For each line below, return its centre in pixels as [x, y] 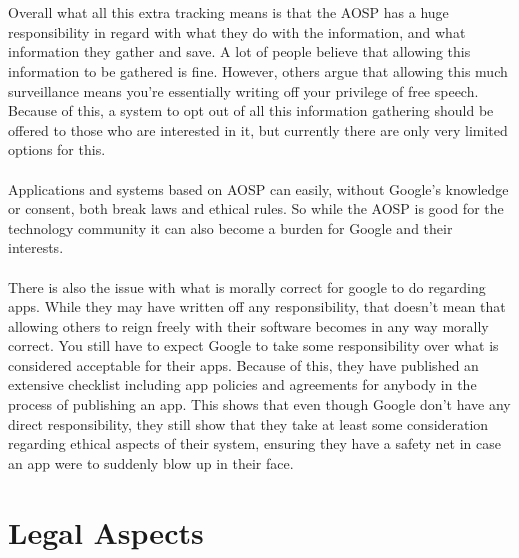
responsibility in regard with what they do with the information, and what [237, 31]
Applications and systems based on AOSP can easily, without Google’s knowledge [258, 188]
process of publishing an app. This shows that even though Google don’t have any [259, 404]
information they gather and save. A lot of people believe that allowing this [239, 51]
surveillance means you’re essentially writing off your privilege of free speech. [243, 90]
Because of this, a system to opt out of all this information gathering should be [251, 110]
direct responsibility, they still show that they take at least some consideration [248, 423]
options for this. [57, 149]
